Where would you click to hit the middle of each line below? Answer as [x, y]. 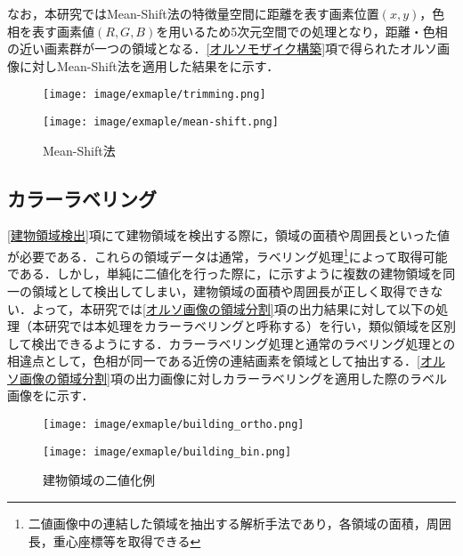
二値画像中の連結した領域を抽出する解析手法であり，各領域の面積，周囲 [240, 523]
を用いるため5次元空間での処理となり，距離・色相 [302, 31]
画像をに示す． [51, 395]
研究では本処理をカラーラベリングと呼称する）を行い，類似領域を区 [244, 326]
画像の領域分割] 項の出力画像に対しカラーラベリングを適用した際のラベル [233, 378]
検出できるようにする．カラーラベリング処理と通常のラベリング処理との [244, 343]
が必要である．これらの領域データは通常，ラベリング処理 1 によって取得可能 [227, 255]
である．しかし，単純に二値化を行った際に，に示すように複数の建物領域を [225, 274]
